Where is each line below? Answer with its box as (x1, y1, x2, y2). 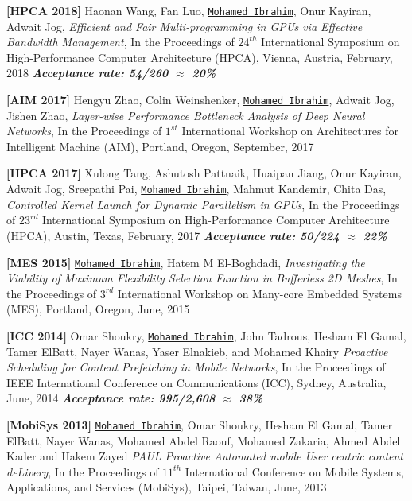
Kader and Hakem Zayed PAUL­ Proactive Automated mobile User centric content (6, 448, 403, 464)
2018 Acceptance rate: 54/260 (6, 64, 169, 81)
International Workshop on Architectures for (181, 122, 399, 139)
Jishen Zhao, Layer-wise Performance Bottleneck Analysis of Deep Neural (6, 107, 365, 123)
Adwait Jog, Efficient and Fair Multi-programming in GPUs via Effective (6, 17, 363, 34)
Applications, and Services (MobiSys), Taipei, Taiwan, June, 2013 (6, 479, 327, 495)
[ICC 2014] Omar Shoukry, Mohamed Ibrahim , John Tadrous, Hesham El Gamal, (6, 327, 406, 344)
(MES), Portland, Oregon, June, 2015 (6, 301, 190, 317)
